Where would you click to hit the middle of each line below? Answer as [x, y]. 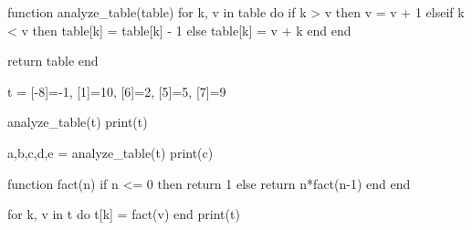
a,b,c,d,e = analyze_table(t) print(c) [110, 152]
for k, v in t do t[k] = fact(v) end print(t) [124, 214]
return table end [53, 61]
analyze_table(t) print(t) [78, 122]
